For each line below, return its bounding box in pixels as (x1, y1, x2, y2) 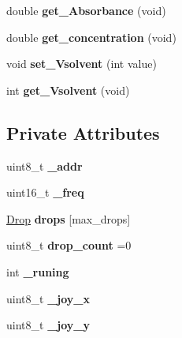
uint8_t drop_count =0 (6, 237, 132, 253)
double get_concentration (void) (6, 28, 176, 45)
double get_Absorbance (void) (6, 2, 166, 18)
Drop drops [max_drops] (6, 210, 131, 227)
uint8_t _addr (6, 157, 83, 174)
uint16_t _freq (6, 184, 84, 201)
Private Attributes (6, 120, 160, 145)
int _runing (6, 263, 69, 280)
